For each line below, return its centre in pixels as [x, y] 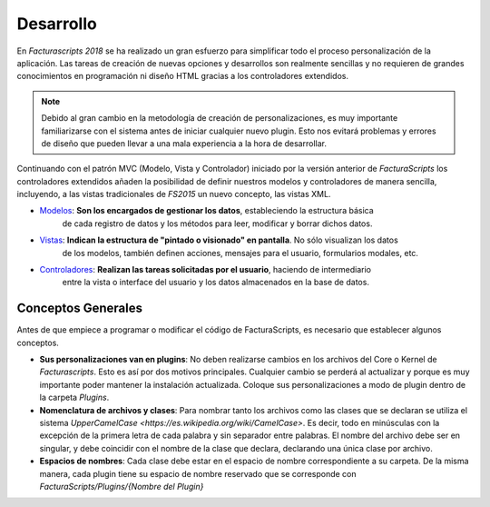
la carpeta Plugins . [74, 398]
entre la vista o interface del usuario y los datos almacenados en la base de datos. [216, 283]
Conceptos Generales [79, 308]
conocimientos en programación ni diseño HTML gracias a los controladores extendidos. [183, 76]
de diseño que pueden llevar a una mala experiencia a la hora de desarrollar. [184, 143]
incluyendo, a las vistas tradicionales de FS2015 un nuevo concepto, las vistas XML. [174, 194]
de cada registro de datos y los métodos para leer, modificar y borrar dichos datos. [217, 224]
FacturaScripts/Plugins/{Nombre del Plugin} [122, 487]
